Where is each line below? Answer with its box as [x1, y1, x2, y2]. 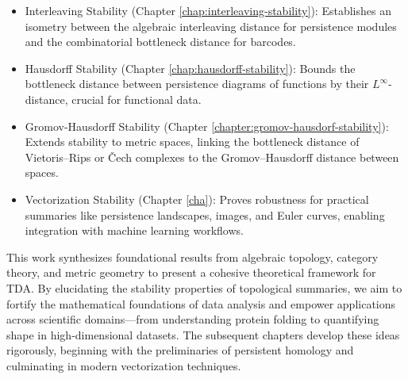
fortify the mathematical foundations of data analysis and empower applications [6, 295, 396, 312]
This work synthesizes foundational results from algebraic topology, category [6, 248, 379, 265]
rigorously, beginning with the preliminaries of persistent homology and [6, 342, 354, 358]
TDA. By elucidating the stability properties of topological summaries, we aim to [6, 279, 402, 296]
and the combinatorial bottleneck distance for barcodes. [25, 33, 296, 50]
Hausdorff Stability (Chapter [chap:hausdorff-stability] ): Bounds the [25, 59, 356, 76]
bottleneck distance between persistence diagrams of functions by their [25, 75, 369, 92]
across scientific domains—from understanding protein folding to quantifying [6, 311, 379, 327]
